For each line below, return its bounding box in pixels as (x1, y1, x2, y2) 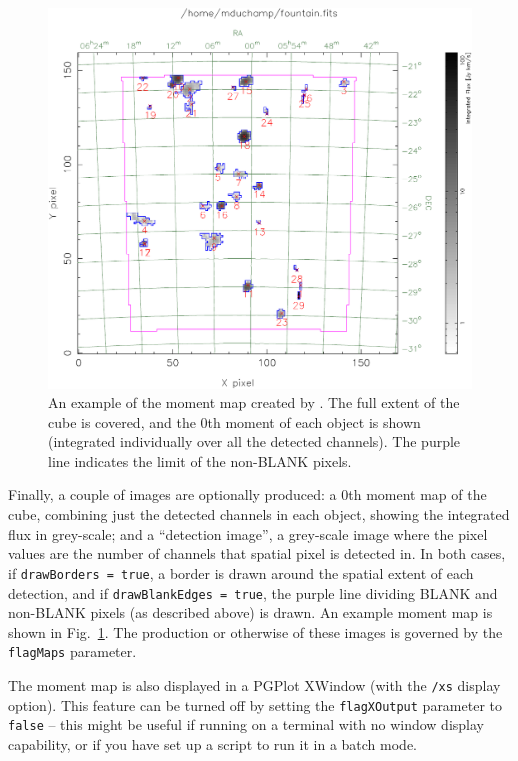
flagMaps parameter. (8, 641, 137, 662)
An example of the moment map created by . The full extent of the (48, 392, 460, 413)
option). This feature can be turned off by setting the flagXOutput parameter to (8, 694, 503, 715)
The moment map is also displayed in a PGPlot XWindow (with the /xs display (8, 675, 501, 696)
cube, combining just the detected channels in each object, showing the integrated (8, 504, 510, 525)
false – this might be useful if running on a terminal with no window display (8, 714, 484, 735)
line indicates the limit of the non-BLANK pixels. (48, 450, 352, 471)
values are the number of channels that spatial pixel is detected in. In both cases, (8, 543, 506, 564)
